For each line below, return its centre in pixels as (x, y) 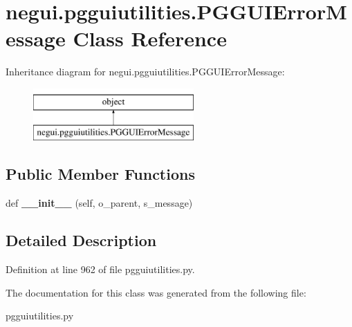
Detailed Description (81, 240)
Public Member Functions (100, 174)
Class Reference (150, 38)
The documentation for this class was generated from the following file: (156, 292)
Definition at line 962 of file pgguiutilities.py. (100, 269)
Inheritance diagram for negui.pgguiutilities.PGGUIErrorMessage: (145, 72)
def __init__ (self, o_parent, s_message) (99, 203)
